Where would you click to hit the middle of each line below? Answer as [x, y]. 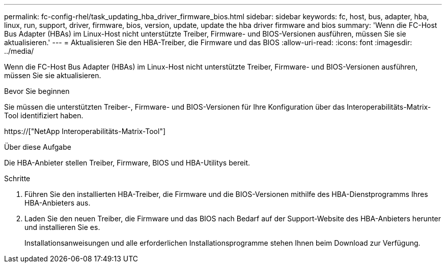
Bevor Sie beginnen [37, 91]
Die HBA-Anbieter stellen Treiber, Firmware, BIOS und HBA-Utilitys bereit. [127, 163]
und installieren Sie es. [62, 227]
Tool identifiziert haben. [44, 115]
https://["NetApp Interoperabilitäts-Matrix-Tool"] [85, 131]
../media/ [19, 51]
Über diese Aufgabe [38, 147]
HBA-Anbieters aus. [58, 203]
